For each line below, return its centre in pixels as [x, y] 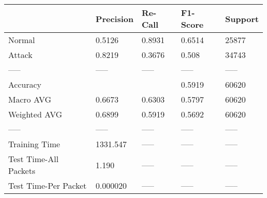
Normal [22, 40]
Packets [22, 171]
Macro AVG [30, 99]
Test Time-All [33, 159]
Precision [115, 18]
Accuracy [25, 84]
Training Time [34, 144]
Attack [21, 55]
